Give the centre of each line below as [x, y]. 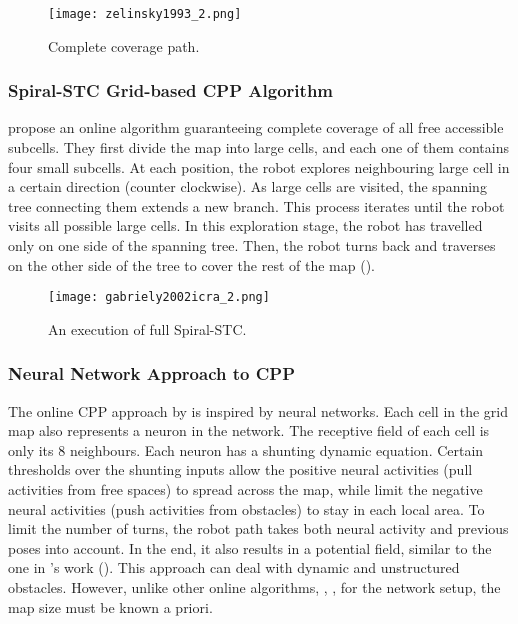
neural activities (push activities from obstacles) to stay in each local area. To [246, 508]
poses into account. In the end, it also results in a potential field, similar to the [250, 547]
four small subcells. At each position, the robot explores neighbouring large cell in [259, 166]
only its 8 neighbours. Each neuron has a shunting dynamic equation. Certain [246, 449]
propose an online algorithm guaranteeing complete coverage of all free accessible [256, 127]
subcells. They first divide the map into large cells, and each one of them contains [258, 147]
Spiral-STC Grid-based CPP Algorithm [171, 90]
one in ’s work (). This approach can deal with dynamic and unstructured [234, 567]
